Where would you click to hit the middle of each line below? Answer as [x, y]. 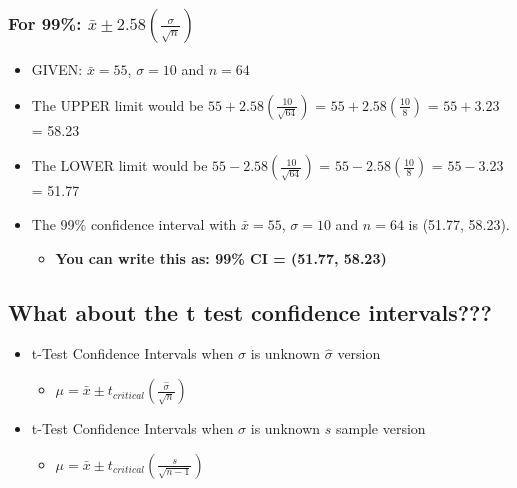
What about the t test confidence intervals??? [250, 311]
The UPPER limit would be [117, 104]
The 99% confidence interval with [134, 224]
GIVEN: [57, 69]
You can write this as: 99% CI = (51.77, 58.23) [221, 257]
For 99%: [45, 23]
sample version [380, 428]
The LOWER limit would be [119, 165]
